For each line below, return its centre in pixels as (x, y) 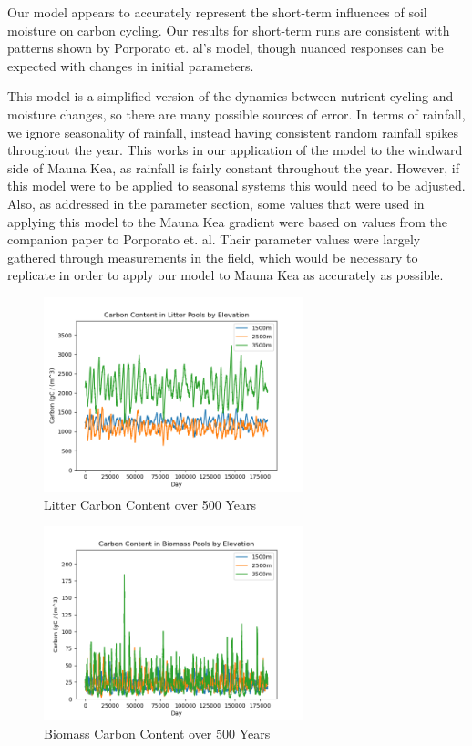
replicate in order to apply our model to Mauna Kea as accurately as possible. (226, 275)
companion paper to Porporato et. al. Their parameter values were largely (214, 239)
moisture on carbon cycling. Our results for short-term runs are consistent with (229, 30)
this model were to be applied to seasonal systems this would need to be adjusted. (236, 186)
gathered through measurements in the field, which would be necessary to (213, 257)
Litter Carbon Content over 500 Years (150, 504)
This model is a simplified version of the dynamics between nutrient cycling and (231, 96)
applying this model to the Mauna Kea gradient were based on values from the (227, 221)
